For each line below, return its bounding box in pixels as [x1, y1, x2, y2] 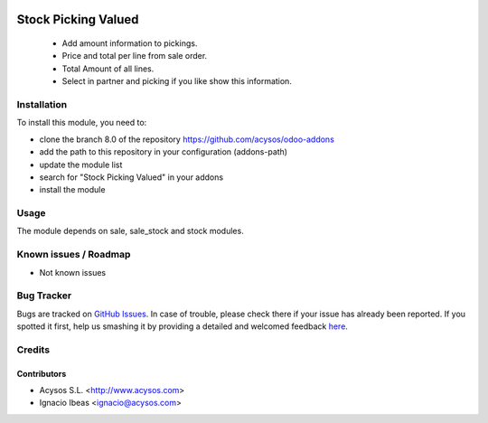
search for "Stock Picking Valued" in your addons [39, 172, 224, 183]
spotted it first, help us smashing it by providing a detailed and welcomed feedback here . [16, 321, 348, 332]
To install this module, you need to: [16, 117, 147, 128]
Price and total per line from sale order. [61, 51, 208, 61]
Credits [16, 343, 50, 356]
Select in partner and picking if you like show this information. [61, 76, 293, 87]
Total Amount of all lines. [61, 63, 155, 74]
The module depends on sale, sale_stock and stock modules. [16, 226, 244, 237]
